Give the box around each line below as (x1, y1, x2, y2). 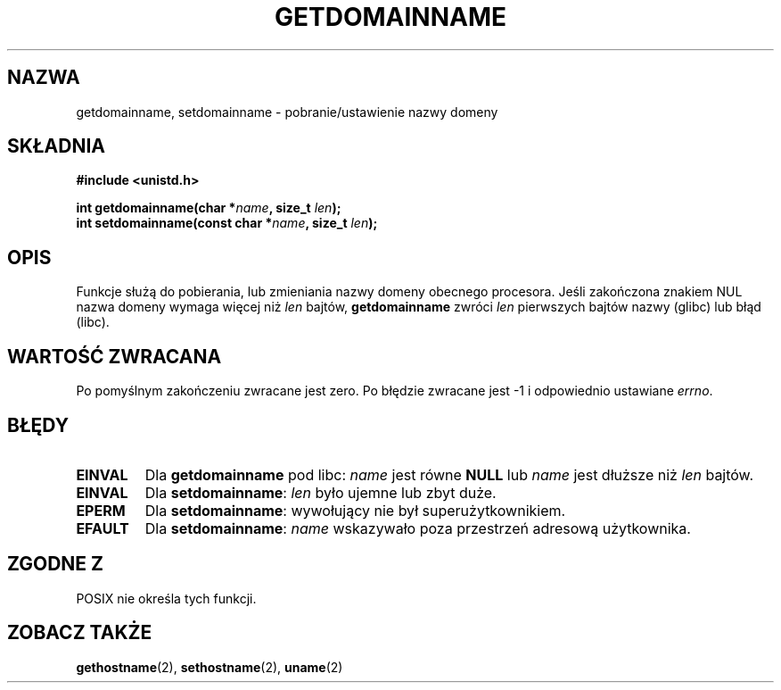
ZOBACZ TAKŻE (7, 621, 152, 644)
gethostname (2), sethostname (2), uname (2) (76, 659, 343, 675)
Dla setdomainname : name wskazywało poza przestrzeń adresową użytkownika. (144, 519, 691, 537)
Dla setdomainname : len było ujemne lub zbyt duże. (144, 483, 497, 502)
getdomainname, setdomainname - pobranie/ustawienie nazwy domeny (76, 104, 498, 120)
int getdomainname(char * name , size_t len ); (76, 200, 341, 216)
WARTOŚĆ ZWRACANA (7, 345, 222, 368)
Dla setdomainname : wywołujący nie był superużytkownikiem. (144, 501, 566, 520)
